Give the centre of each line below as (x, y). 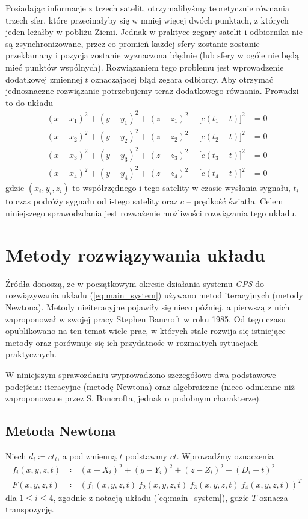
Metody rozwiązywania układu (135, 254)
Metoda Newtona (61, 431)
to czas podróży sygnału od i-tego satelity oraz (92, 201)
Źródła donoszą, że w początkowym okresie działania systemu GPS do (135, 283)
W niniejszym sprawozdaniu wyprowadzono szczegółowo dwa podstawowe (141, 374)
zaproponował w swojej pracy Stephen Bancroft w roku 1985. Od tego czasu (146, 319)
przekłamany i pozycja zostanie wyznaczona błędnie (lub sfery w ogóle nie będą (152, 55)
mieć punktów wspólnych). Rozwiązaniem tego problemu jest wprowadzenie (145, 67)
